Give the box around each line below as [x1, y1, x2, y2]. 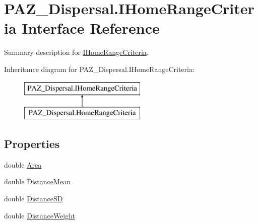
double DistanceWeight [4, 210, 76, 220]
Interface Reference [22, 18, 160, 38]
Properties [4, 136, 60, 152]
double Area [4, 159, 42, 170]
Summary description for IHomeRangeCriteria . [4, 47, 149, 57]
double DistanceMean [4, 176, 71, 187]
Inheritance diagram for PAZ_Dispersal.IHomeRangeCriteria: [4, 63, 195, 74]
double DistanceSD [4, 193, 63, 204]
